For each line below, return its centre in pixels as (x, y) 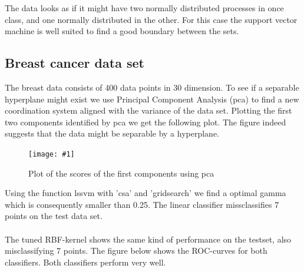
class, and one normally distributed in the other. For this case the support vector (151, 19)
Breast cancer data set (75, 63)
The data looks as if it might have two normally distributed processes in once (144, 8)
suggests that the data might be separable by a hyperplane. (112, 133)
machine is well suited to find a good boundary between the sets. (122, 31)
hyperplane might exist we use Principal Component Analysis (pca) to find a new (152, 99)
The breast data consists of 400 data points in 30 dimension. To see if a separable (152, 87)
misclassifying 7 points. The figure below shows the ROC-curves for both (136, 251)
